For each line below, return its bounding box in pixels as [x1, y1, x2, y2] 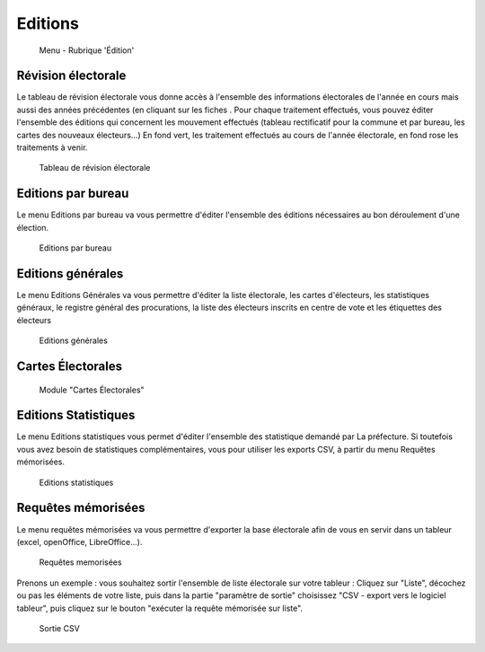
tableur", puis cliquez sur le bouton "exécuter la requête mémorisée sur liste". [16, 603, 304, 613]
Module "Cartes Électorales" [39, 384, 145, 395]
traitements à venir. [16, 142, 88, 153]
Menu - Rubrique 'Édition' [39, 45, 135, 56]
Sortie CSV [39, 622, 80, 633]
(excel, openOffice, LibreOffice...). [16, 536, 143, 547]
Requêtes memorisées [39, 557, 122, 568]
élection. [16, 222, 49, 233]
